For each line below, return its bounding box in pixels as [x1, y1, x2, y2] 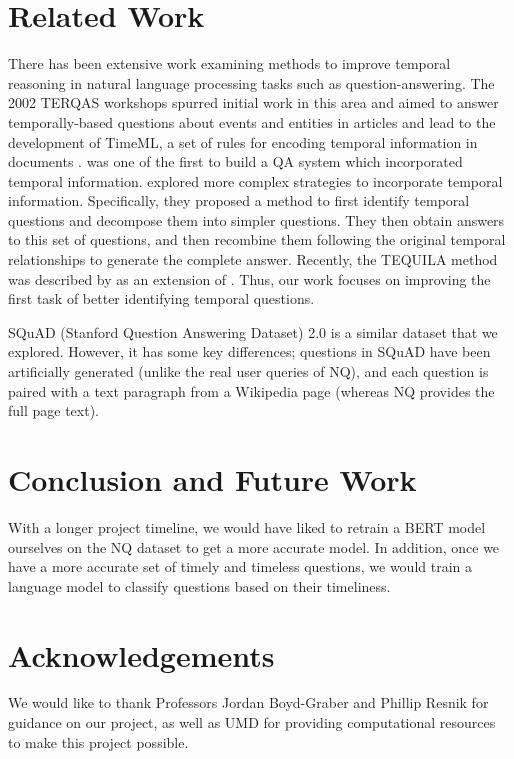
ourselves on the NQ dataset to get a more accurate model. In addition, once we [8, 536, 500, 557]
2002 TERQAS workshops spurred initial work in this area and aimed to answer [8, 92, 499, 113]
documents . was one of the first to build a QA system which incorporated [8, 151, 463, 172]
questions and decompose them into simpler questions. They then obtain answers [8, 209, 505, 230]
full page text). [8, 400, 100, 421]
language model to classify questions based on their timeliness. [8, 575, 391, 596]
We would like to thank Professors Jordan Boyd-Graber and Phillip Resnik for [8, 692, 489, 713]
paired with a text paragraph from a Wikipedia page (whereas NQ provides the [8, 380, 495, 401]
